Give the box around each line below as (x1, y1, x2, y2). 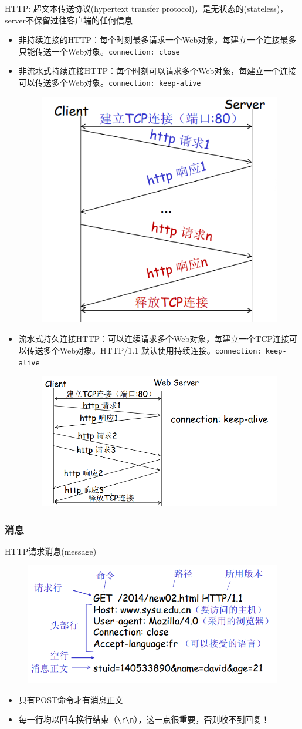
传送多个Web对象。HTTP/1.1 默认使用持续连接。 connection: (26, 344, 262, 356)
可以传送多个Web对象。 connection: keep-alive (18, 76, 201, 89)
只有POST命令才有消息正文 (18, 693, 124, 706)
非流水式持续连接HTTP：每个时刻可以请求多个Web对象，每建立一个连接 (18, 65, 297, 77)
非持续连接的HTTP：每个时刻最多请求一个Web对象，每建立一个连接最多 (18, 33, 297, 46)
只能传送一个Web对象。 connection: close (18, 45, 180, 57)
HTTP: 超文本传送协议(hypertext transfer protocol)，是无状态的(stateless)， (5, 2, 289, 14)
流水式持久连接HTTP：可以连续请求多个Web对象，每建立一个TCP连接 (18, 332, 290, 345)
